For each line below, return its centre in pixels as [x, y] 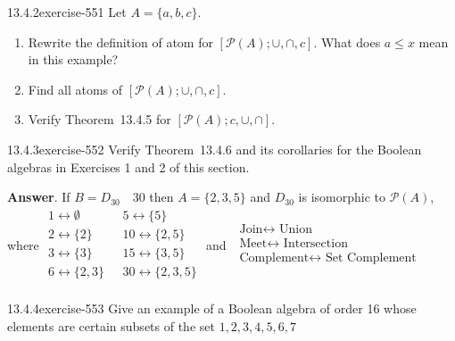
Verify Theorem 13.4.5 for [99, 119]
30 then [153, 197]
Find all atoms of [75, 89]
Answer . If [39, 197]
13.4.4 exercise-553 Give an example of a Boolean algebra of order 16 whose [212, 308]
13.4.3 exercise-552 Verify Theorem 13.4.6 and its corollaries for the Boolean [215, 149]
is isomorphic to [342, 197]
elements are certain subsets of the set [111, 325]
